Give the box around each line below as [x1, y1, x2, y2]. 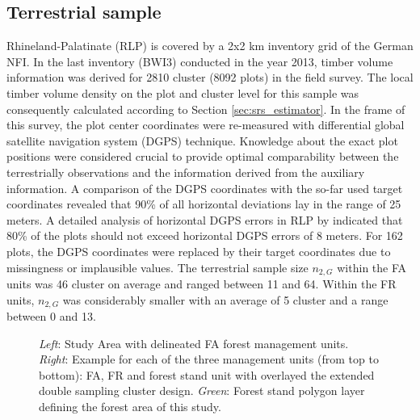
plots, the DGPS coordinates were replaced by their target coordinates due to [6, 242, 391, 259]
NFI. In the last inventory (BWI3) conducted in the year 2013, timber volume [6, 52, 393, 69]
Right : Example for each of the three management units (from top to [39, 351, 379, 367]
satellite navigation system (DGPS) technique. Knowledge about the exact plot [6, 132, 398, 149]
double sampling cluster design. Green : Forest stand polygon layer [39, 382, 365, 399]
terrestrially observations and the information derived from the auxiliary [6, 163, 365, 180]
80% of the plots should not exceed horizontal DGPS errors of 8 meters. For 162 [6, 227, 403, 244]
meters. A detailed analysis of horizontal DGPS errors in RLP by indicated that [6, 211, 403, 228]
